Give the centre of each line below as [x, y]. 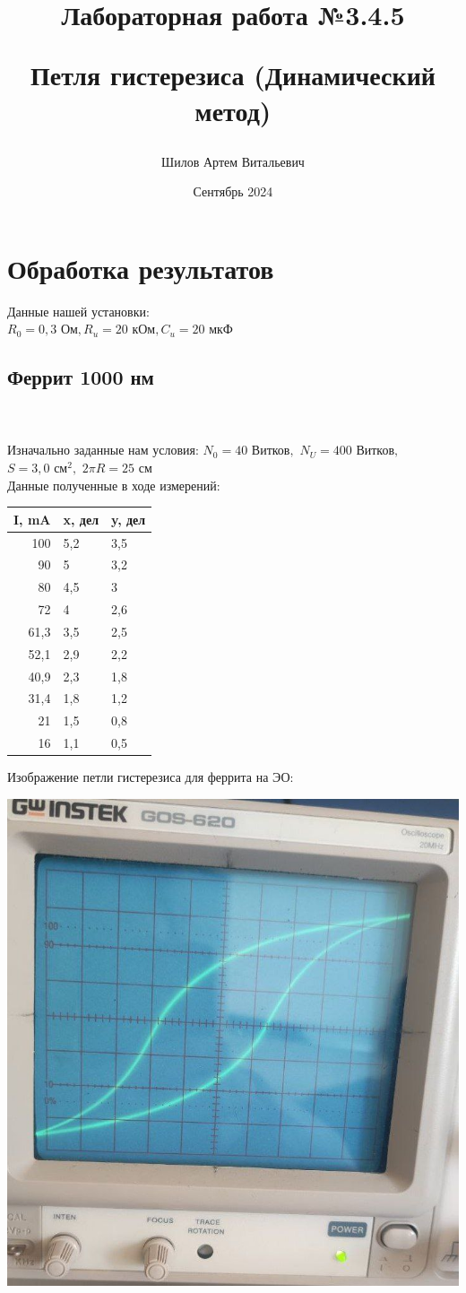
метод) [233, 110]
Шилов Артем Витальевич [233, 161]
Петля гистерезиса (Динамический [233, 75]
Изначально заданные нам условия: [103, 450]
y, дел [129, 519]
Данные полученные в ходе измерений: [114, 485]
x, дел [81, 519]
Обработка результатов [141, 268]
